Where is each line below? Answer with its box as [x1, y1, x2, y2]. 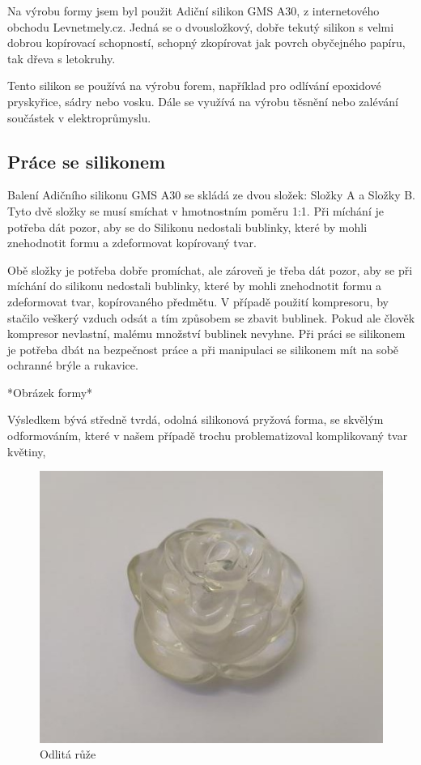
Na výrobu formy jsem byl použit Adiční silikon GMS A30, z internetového [7, 2, 380, 19]
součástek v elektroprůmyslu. [7, 109, 151, 126]
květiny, [7, 442, 46, 459]
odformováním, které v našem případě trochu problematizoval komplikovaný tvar [7, 427, 408, 444]
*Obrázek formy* [7, 383, 93, 400]
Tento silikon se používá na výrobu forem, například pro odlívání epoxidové [7, 77, 381, 94]
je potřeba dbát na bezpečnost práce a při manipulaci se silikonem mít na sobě [7, 340, 399, 357]
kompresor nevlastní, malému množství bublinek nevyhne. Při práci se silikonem [7, 325, 406, 342]
